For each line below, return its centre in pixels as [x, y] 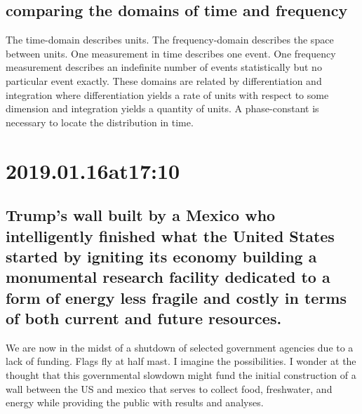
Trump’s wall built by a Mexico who [141, 215]
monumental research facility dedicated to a [168, 277]
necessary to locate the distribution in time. [100, 122]
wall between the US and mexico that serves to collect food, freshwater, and [169, 388]
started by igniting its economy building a [161, 256]
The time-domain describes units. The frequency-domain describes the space [170, 40]
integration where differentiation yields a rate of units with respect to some [167, 94]
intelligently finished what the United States [170, 235]
